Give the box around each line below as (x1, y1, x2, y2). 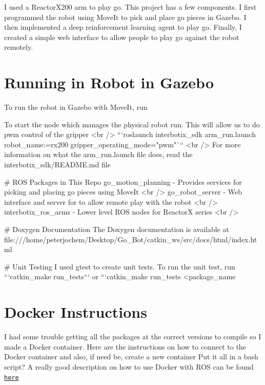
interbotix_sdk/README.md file (4, 159, 111, 170)
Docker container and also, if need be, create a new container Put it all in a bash (4, 351, 258, 362)
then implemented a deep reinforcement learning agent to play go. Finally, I (4, 22, 242, 32)
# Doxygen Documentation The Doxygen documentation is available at (4, 224, 229, 235)
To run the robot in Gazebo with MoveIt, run (4, 102, 148, 112)
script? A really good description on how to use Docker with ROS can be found (4, 361, 254, 372)
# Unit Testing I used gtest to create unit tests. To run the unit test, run (4, 261, 235, 272)
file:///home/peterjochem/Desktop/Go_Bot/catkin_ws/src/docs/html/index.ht (4, 234, 257, 244)
